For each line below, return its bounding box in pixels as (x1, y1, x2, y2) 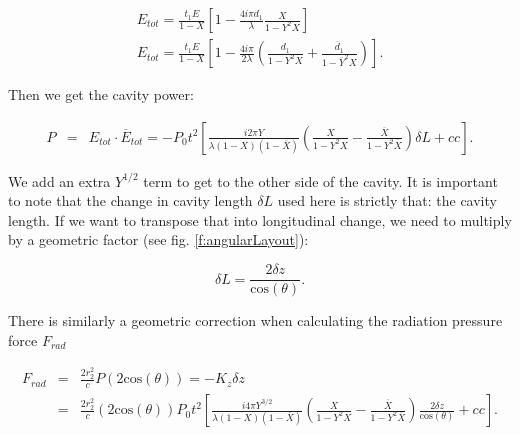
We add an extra (8, 170, 111, 191)
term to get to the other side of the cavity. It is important (143, 170, 498, 191)
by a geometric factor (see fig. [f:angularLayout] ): (8, 229, 309, 250)
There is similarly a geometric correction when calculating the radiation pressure (8, 310, 503, 331)
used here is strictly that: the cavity (277, 190, 497, 211)
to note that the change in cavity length (8, 190, 253, 211)
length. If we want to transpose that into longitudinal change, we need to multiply (8, 209, 512, 230)
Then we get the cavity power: (8, 84, 194, 105)
